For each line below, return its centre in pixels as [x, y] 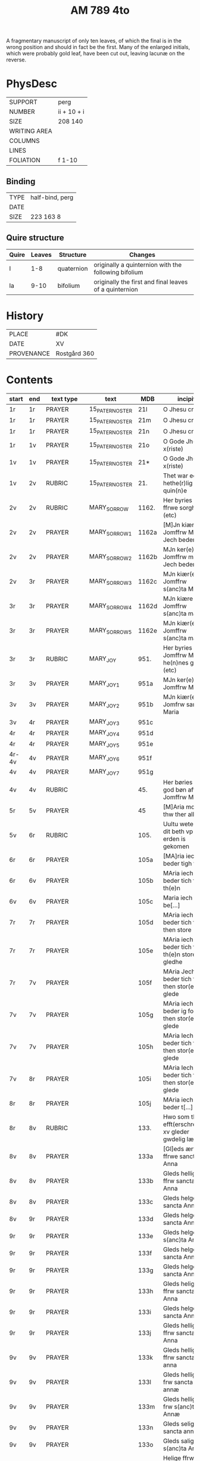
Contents [30, 380]
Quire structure [35, 238]
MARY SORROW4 [110, 606]
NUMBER [22, 112]
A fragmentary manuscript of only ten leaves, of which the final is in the [94, 41]
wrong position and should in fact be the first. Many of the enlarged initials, [98, 47]
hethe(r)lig [178, 483]
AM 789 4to [100, 10]
